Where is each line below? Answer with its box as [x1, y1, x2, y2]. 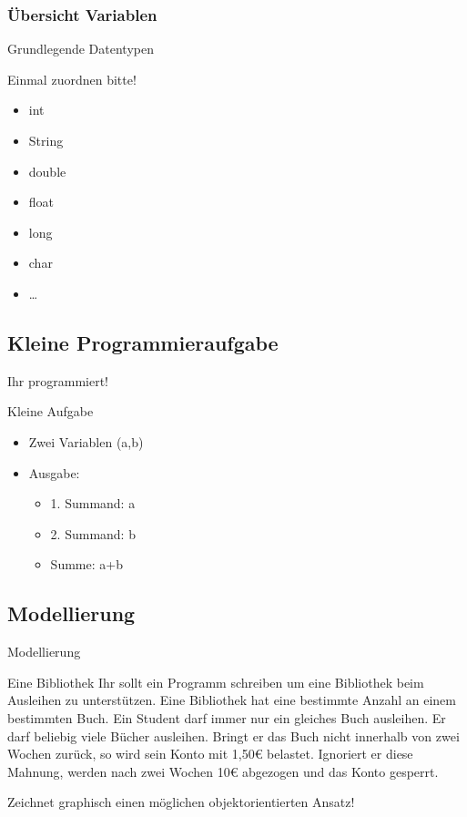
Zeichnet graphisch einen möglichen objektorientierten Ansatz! [7, 792, 355, 812]
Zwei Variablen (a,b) [28, 432, 144, 451]
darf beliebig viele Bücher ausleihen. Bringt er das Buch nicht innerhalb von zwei [7, 726, 460, 745]
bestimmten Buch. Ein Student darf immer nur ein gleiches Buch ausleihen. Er [7, 708, 446, 727]
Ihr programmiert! [7, 371, 109, 390]
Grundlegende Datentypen [7, 39, 154, 58]
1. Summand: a [50, 494, 136, 513]
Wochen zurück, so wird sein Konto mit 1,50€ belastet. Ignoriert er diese [7, 744, 413, 763]
